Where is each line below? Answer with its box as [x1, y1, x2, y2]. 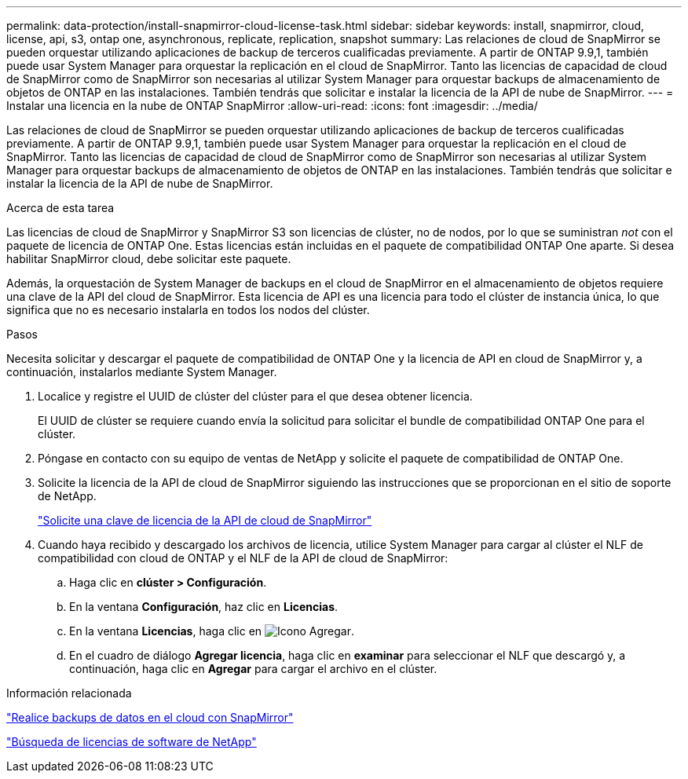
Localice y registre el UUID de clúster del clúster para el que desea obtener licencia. [38, 389, 473, 403]
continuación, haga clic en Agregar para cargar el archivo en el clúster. [69, 662, 437, 675]
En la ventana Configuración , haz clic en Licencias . [69, 600, 339, 613]
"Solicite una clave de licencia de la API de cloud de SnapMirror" [38, 514, 372, 527]
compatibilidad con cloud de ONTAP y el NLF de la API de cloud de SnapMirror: [38, 551, 448, 565]
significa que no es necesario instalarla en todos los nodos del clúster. [6, 303, 370, 316]
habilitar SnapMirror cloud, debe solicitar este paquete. [6, 252, 291, 265]
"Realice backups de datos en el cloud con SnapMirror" [6, 711, 294, 724]
